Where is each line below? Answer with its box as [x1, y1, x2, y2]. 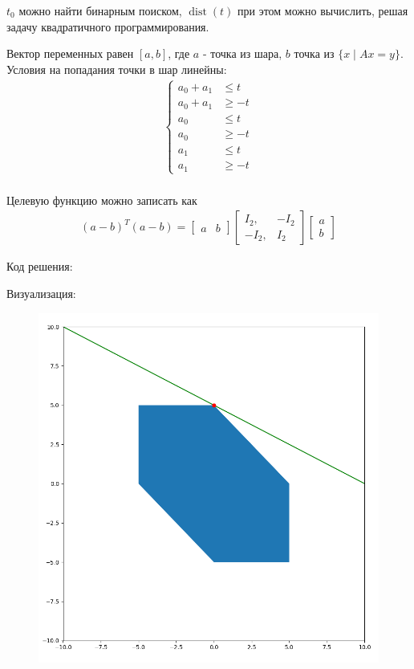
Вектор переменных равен [6, 45, 134, 62]
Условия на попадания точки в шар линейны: [6, 60, 227, 77]
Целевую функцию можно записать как [6, 191, 197, 208]
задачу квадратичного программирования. [6, 18, 209, 35]
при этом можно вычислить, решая [237, 2, 408, 18]
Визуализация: [6, 285, 76, 302]
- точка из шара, [202, 45, 282, 62]
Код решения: [6, 258, 73, 275]
